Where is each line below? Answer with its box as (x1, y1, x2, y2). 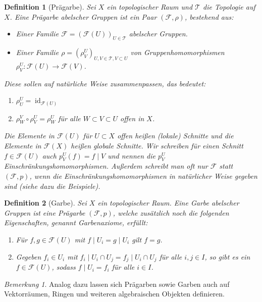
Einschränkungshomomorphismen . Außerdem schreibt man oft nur (4, 161, 208, 171)
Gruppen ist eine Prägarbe (4, 207, 85, 218)
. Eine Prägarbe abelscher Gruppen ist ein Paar (10, 11, 157, 22)
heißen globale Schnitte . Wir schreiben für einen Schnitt (71, 140, 243, 151)
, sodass (51, 262, 76, 272)
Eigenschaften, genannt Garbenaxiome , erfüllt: (4, 217, 148, 228)
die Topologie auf (202, 2, 255, 12)
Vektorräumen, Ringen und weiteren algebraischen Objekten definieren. (4, 288, 225, 299)
